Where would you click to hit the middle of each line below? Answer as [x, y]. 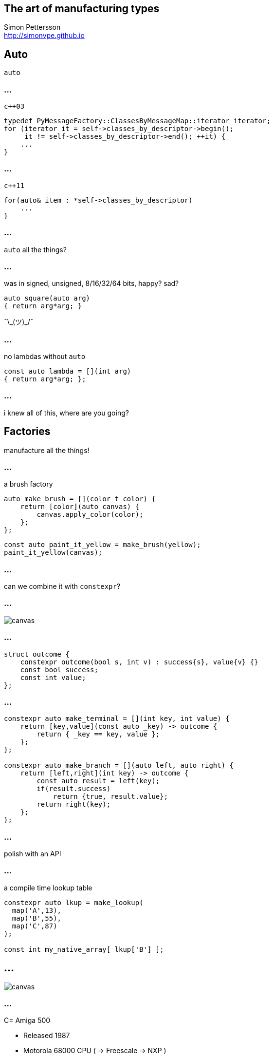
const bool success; [59, 670]
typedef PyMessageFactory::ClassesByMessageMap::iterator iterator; [137, 121]
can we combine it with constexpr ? [62, 586]
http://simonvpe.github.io [44, 36]
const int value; [53, 677]
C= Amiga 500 [27, 1020]
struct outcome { [37, 654]
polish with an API [33, 854]
